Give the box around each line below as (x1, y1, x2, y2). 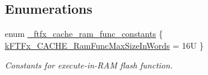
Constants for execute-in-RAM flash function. (5, 59, 173, 71)
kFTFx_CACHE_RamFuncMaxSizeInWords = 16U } (5, 39, 204, 51)
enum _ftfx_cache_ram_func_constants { (5, 27, 163, 40)
